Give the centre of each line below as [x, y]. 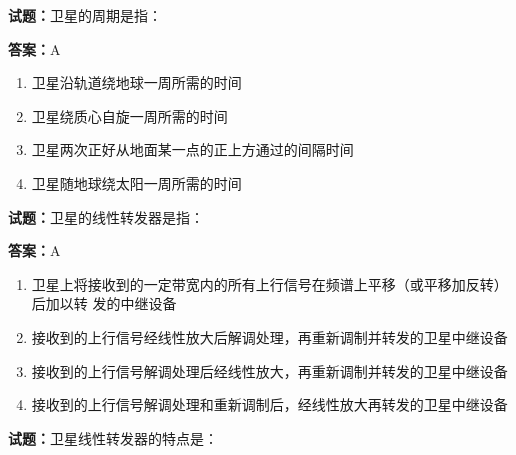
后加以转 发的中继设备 [104, 303]
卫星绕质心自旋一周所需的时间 [129, 115]
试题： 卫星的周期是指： [85, 15]
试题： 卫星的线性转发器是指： [106, 216]
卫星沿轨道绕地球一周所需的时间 [136, 82]
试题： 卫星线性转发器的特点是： [113, 437]
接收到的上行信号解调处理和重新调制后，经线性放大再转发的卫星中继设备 [269, 404]
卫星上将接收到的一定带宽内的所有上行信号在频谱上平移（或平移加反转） [269, 283]
